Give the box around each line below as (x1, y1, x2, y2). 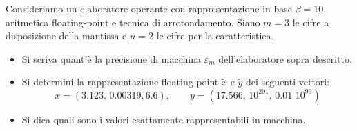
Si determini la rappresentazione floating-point (21, 74, 219, 89)
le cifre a (292, 14, 329, 29)
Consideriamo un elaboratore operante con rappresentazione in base (6, 1, 293, 15)
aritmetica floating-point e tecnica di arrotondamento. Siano (6, 14, 260, 29)
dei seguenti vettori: (246, 74, 330, 89)
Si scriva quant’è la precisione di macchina (21, 51, 202, 65)
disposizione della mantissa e (6, 28, 127, 43)
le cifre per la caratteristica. (156, 28, 274, 43)
